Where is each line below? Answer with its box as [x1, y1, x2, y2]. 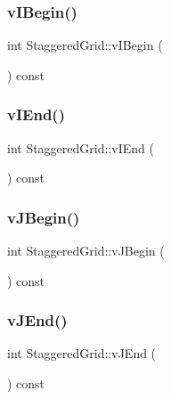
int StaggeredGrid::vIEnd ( [7, 138, 154, 157]
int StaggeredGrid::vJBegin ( [7, 241, 165, 260]
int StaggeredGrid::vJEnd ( [7, 344, 157, 362]
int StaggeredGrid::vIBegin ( [7, 36, 163, 54]
